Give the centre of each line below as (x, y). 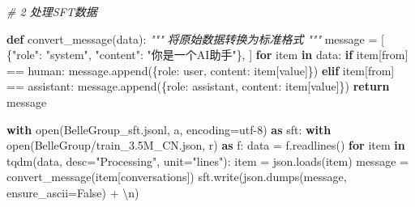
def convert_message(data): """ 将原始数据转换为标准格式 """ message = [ (195, 38)
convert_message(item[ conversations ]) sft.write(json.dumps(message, (177, 177)
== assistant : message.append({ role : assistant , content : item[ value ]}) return (198, 86)
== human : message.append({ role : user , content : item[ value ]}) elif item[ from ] (201, 70)
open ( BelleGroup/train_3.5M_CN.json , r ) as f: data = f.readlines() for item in (206, 145)
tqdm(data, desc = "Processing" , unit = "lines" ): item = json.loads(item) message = (207, 161)
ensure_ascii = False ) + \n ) (73, 192)
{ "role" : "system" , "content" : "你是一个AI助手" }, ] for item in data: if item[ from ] (207, 55)
